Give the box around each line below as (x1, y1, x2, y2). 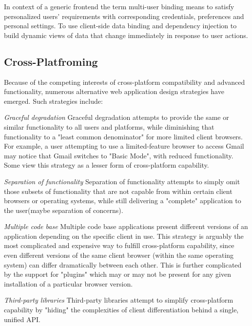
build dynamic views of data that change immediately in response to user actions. (4, 30, 248, 40)
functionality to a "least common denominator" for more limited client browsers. (4, 131, 243, 141)
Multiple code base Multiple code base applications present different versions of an (4, 221, 248, 231)
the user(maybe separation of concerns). (4, 205, 123, 215)
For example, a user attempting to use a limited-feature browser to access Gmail (4, 141, 244, 151)
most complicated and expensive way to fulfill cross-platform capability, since (4, 240, 234, 250)
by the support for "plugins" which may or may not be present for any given (4, 269, 231, 279)
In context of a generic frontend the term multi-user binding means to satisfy (4, 1, 234, 11)
